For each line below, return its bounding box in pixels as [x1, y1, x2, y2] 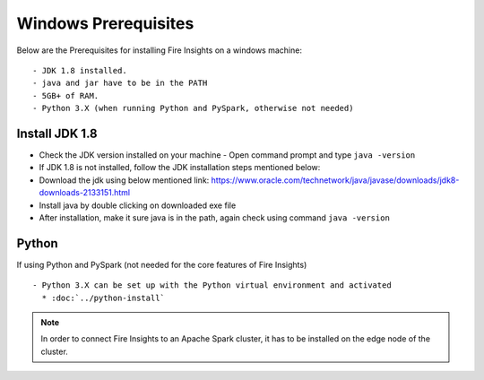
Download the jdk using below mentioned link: [39, 175, 210, 186]
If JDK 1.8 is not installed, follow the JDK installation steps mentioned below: [39, 162, 321, 173]
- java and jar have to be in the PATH [32, 78, 208, 89]
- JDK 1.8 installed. [32, 65, 127, 75]
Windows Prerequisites [16, 13, 194, 33]
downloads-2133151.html [39, 187, 130, 198]
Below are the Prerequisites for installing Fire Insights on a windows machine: [16, 45, 302, 56]
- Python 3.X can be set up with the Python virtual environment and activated [32, 281, 392, 290]
